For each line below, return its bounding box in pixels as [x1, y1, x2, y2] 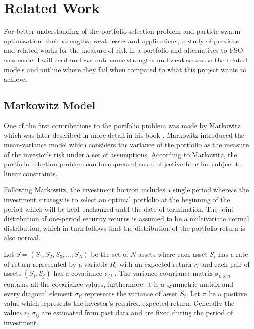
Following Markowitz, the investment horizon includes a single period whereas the [4, 185, 249, 195]
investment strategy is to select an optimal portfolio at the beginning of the [4, 194, 230, 205]
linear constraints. [4, 168, 58, 178]
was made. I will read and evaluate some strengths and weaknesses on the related [4, 54, 247, 64]
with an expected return [119, 258, 192, 268]
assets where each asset [138, 249, 208, 259]
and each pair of [201, 258, 250, 268]
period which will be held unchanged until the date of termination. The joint [4, 204, 234, 214]
